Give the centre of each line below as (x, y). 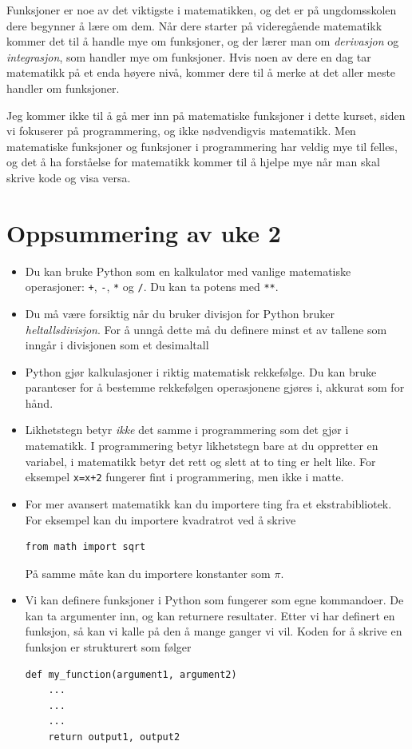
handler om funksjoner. (63, 88)
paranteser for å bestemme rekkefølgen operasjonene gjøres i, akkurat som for (215, 387)
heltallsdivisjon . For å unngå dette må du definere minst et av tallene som (206, 329)
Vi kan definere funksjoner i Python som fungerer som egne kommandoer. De (214, 600)
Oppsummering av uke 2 (144, 232)
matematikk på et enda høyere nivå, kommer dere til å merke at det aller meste (201, 72)
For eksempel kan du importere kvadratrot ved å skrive (160, 519)
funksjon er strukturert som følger (108, 647)
